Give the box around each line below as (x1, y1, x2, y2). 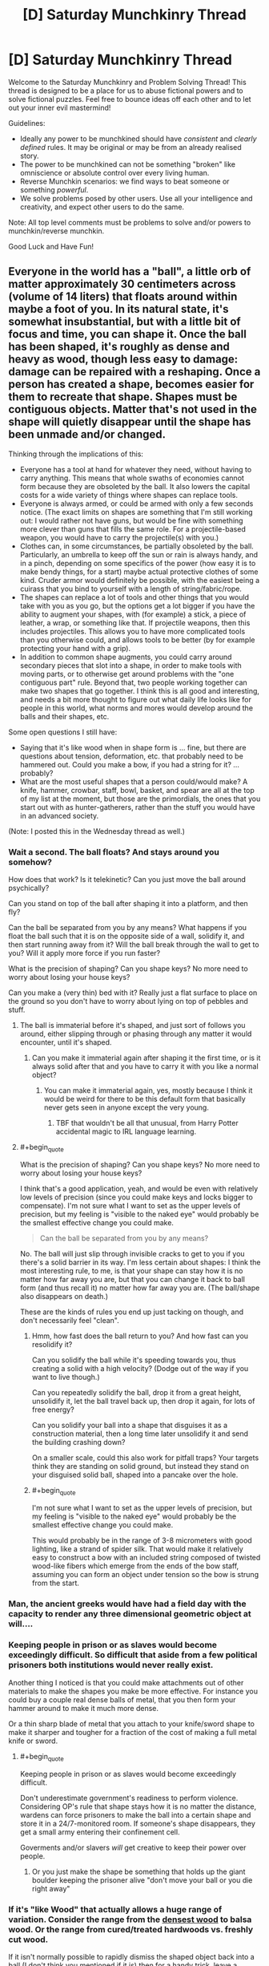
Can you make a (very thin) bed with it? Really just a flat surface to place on (8, 988, 258, 997)
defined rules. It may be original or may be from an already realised (19, 142, 242, 152)
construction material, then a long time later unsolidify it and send (31, 1429, 249, 1438)
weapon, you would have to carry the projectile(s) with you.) (19, 532, 219, 542)
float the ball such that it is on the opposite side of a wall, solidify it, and (8, 932, 245, 941)
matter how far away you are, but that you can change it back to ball (19, 1274, 246, 1284)
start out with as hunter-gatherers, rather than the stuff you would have (19, 802, 255, 811)
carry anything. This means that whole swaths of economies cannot (19, 473, 244, 483)
